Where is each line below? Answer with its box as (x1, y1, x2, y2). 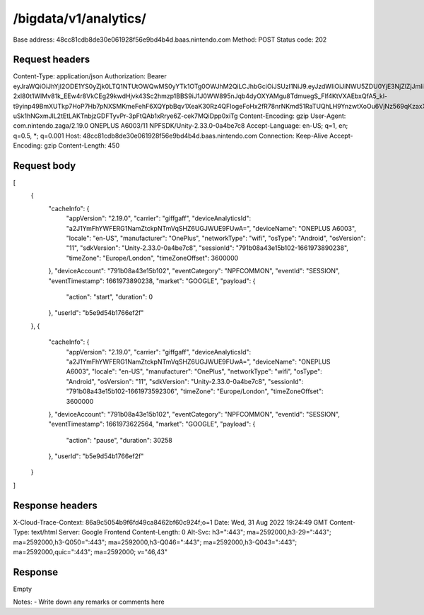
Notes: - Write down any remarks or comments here (13, 597, 165, 607)
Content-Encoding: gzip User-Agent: (239, 112, 346, 120)
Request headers (13, 54, 90, 66)
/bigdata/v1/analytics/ (13, 11, 146, 26)
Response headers (13, 499, 98, 511)
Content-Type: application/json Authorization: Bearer (13, 72, 167, 80)
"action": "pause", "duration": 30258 (66, 436, 172, 444)
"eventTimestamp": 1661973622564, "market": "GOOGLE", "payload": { (48, 420, 256, 429)
